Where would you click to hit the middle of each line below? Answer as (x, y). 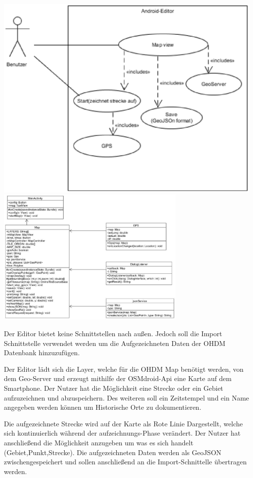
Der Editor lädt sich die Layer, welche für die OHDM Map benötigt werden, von (124, 369)
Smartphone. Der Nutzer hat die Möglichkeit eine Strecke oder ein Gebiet (114, 388)
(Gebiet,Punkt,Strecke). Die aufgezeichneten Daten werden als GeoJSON (113, 452)
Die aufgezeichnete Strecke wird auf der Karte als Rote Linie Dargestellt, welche (124, 423)
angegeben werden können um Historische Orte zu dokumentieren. (103, 407)
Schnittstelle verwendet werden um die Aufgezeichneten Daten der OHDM (115, 343)
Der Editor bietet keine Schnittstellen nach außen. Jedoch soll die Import (113, 334)
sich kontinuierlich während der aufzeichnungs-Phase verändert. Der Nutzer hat (122, 433)
